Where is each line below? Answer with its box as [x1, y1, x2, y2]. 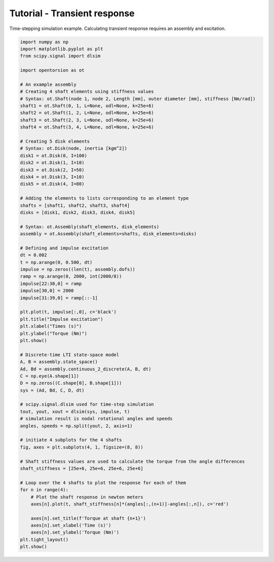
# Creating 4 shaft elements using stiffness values [20, 89, 154, 95]
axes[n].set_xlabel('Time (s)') [30, 522, 112, 528]
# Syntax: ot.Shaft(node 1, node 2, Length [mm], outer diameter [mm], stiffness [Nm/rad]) [20, 96, 256, 102]
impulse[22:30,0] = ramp [20, 280, 82, 287]
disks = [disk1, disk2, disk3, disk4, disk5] [20, 209, 135, 215]
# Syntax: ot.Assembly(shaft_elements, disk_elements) [20, 224, 159, 230]
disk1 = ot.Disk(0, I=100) [20, 152, 87, 159]
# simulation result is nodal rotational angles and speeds [20, 416, 173, 422]
